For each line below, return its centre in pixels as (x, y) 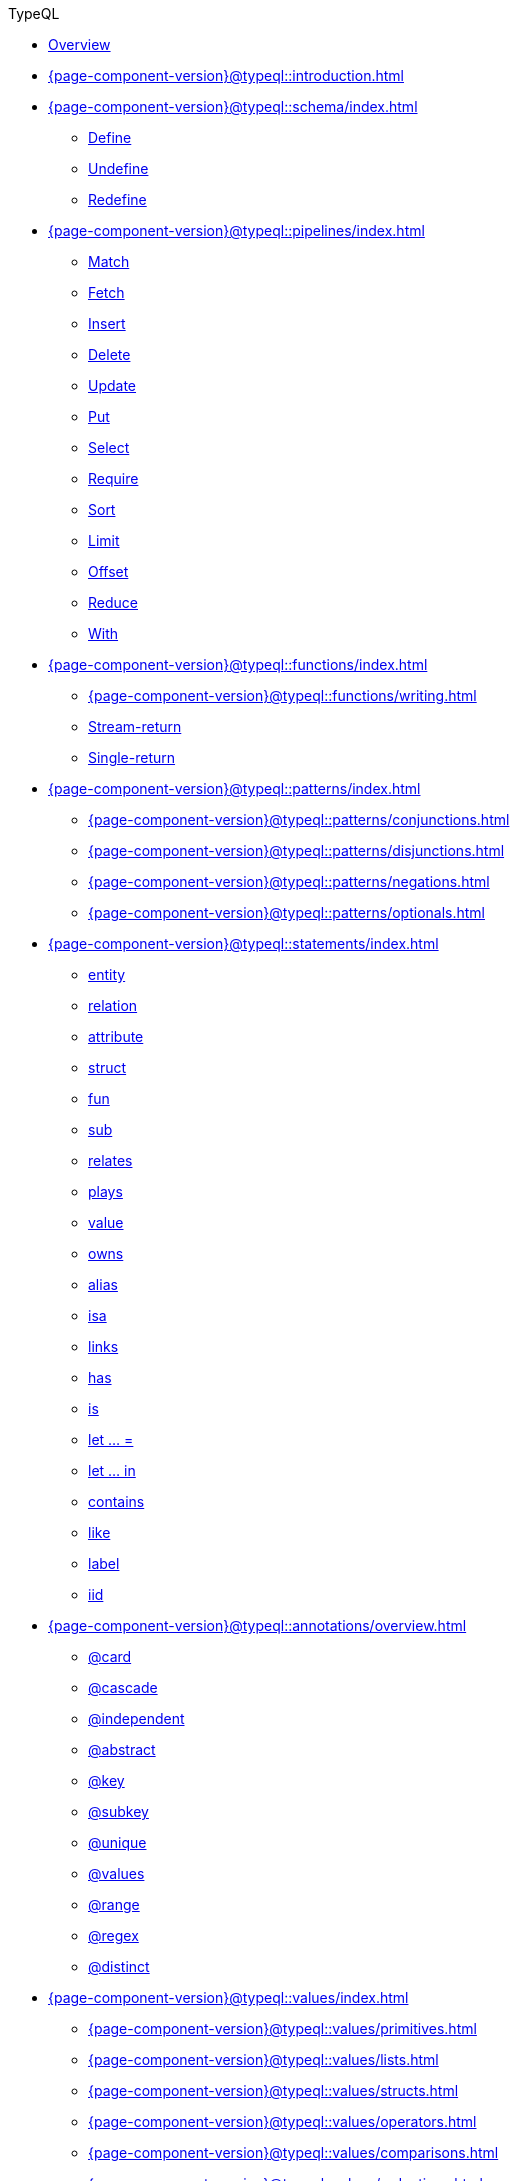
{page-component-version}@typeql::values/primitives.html (282, 2028)
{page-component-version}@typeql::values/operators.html (282, 2121)
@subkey (118, 1811)
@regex (113, 1935)
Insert (107, 323)
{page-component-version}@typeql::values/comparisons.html (293, 2152)
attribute (116, 1036)
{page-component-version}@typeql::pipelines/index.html (236, 230)
